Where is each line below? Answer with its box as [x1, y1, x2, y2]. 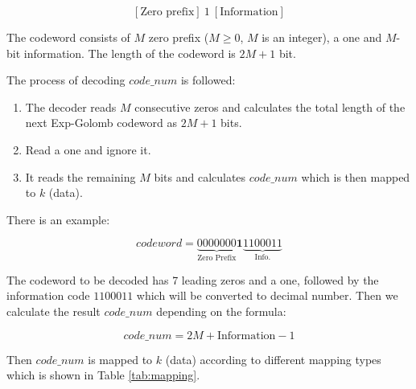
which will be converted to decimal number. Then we [136, 287, 398, 304]
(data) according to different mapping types [165, 350, 381, 367]
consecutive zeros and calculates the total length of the [134, 98, 406, 115]
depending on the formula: [156, 302, 286, 319]
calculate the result [6, 302, 101, 319]
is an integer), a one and [262, 29, 382, 45]
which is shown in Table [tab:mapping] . [6, 366, 200, 383]
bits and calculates [154, 168, 246, 185]
